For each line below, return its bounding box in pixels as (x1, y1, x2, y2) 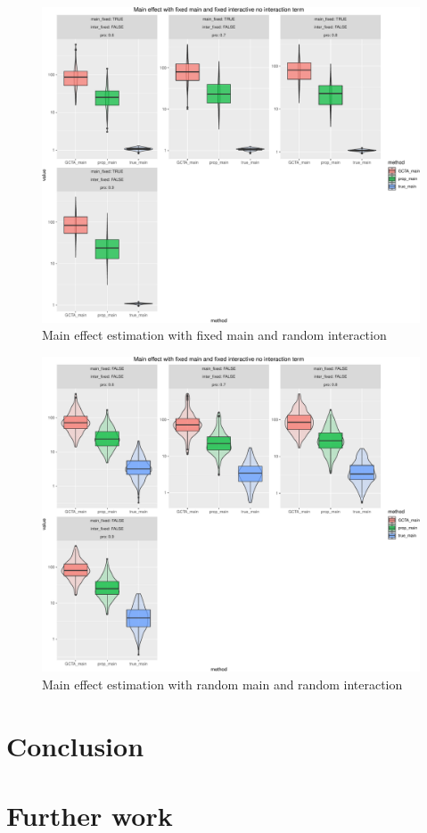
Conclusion (6, 727, 144, 763)
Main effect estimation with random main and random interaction (42, 675, 403, 693)
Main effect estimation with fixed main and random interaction (42, 326, 387, 344)
